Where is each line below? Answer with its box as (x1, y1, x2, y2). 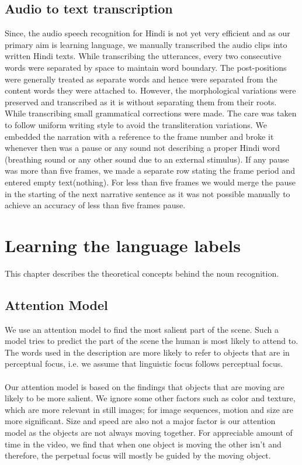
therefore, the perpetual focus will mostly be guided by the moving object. (5, 449, 271, 461)
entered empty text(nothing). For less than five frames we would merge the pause (5, 175, 296, 188)
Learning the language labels (5, 233, 241, 257)
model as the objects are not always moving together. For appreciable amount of (5, 426, 293, 438)
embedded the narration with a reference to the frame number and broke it (5, 130, 274, 142)
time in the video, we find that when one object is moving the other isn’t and (5, 438, 282, 450)
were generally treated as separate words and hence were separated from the (5, 73, 277, 85)
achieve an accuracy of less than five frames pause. (5, 199, 186, 211)
